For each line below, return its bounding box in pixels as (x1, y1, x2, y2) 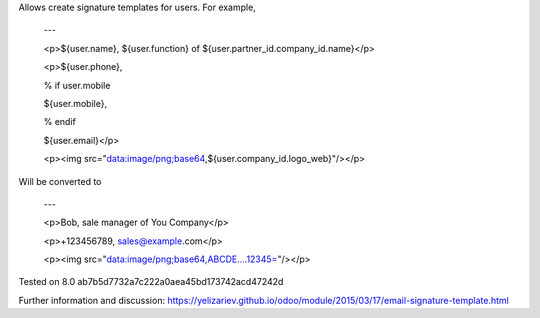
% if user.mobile (43, 79, 111, 91)
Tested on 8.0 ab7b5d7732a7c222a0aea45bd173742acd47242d (18, 276, 284, 288)
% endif (43, 116, 77, 128)
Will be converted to (18, 175, 102, 187)
